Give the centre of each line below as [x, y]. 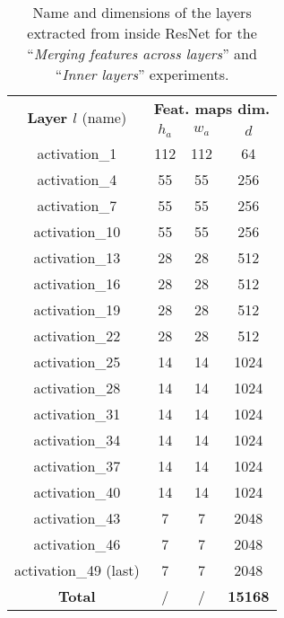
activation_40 [77, 491]
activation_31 [77, 413]
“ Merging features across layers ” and [142, 53]
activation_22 [77, 335]
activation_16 [77, 283]
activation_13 [77, 257]
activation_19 [77, 309]
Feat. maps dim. [212, 108]
